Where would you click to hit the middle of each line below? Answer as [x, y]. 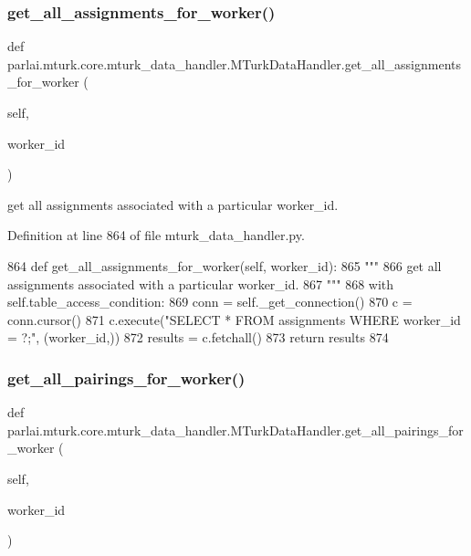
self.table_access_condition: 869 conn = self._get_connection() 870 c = [210, 302]
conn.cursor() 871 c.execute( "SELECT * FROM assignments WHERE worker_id [234, 319]
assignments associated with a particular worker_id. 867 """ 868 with [201, 283]
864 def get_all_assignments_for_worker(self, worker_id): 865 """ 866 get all [225, 265]
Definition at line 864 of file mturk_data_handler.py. [156, 235]
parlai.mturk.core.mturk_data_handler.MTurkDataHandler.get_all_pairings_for [235, 430]
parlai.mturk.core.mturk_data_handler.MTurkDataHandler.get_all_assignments [235, 63]
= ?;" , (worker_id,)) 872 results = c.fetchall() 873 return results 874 [198, 337]
